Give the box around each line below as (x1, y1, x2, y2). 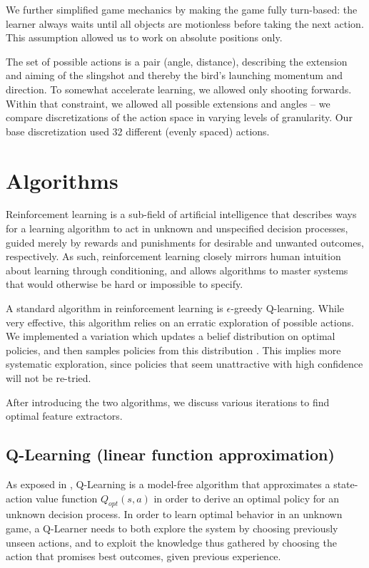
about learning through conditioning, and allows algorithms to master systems (6, 262, 348, 277)
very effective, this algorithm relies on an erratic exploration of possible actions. (6, 314, 354, 329)
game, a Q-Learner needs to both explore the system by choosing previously (6, 520, 338, 535)
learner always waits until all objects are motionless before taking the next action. (6, 16, 364, 31)
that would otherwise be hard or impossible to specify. (6, 277, 243, 291)
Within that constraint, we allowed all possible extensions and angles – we (6, 95, 330, 110)
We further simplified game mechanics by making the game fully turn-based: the (6, 2, 358, 16)
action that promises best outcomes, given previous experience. (6, 549, 281, 564)
